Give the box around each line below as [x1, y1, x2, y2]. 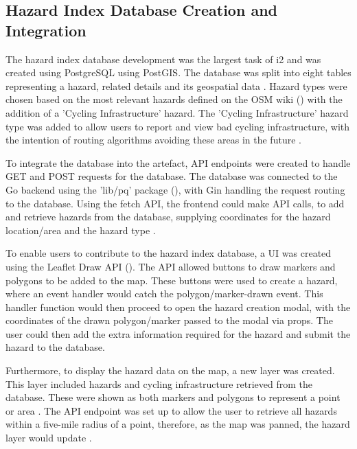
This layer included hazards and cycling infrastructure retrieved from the [5, 376, 313, 391]
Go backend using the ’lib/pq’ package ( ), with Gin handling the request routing [5, 182, 345, 196]
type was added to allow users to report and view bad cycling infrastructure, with [5, 119, 350, 133]
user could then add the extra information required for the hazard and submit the [5, 326, 351, 341]
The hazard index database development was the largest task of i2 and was [5, 51, 321, 66]
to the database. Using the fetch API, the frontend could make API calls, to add [5, 196, 345, 210]
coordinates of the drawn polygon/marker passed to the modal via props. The [5, 313, 333, 327]
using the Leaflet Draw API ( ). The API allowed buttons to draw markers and [5, 259, 336, 273]
